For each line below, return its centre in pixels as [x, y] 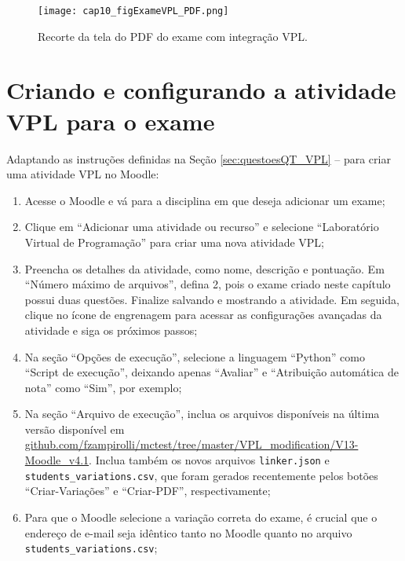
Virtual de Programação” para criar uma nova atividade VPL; [174, 242]
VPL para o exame [111, 121]
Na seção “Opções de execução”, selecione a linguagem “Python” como [195, 356]
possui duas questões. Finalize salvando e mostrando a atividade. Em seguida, [212, 299]
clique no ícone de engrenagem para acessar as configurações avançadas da [203, 315]
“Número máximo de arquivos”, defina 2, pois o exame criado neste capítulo [208, 284]
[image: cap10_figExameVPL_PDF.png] [133, 11]
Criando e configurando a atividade [201, 90]
